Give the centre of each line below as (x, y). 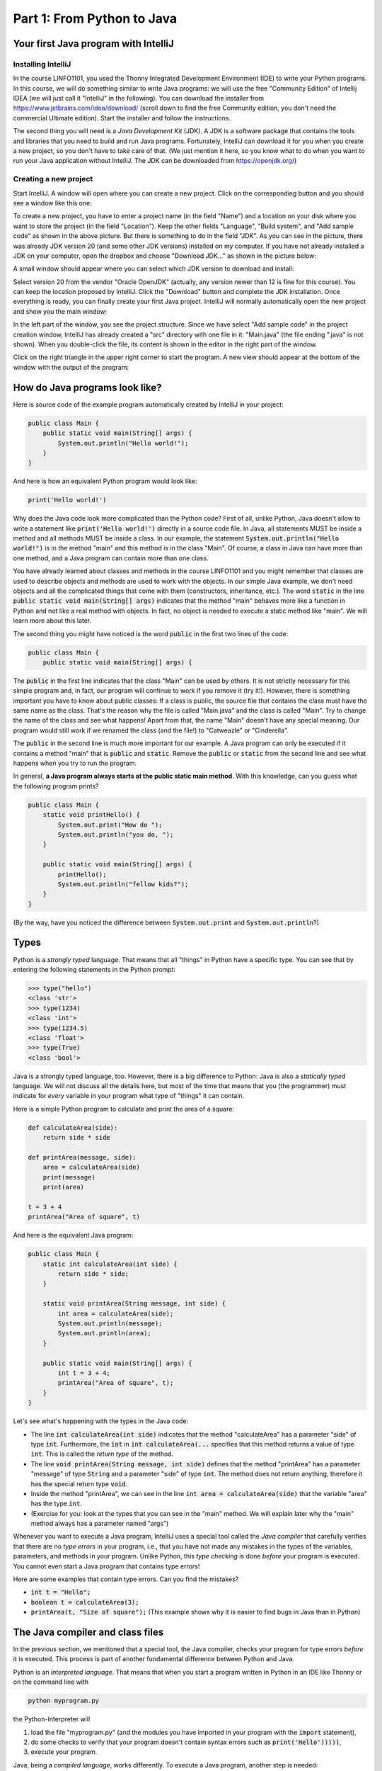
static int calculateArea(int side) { (110, 1264)
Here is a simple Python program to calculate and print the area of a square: (124, 1109)
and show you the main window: (60, 311)
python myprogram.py (63, 1701)
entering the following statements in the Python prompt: (94, 969)
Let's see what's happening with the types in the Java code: (101, 1421)
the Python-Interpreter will (52, 1719)
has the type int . (57, 1504)
